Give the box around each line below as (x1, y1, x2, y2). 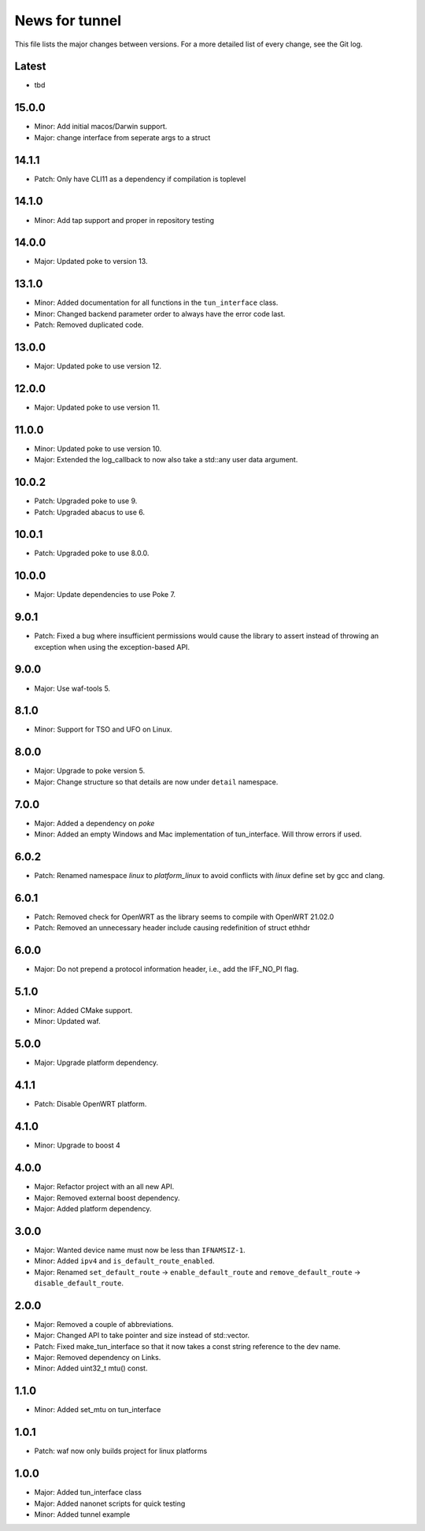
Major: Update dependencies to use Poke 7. (34, 590, 176, 599)
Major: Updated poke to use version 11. (34, 402, 161, 412)
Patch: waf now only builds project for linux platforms (34, 1446, 208, 1456)
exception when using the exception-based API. (34, 642, 190, 651)
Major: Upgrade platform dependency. (34, 1058, 159, 1067)
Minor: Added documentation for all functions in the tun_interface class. (34, 298, 279, 307)
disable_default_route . (34, 1278, 124, 1288)
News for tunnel (14, 12, 122, 29)
